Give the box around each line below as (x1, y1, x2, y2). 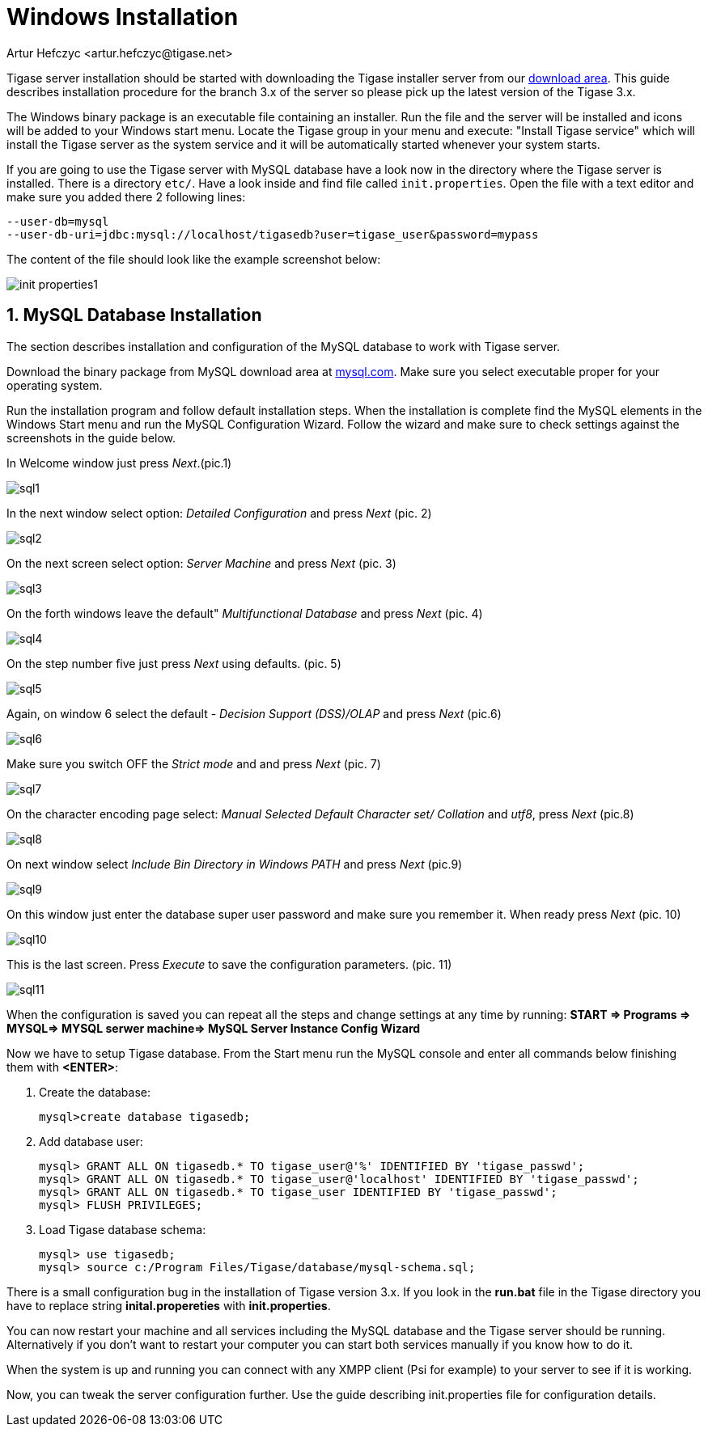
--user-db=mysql (6, 214, 109, 228)
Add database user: (39, 1134, 143, 1148)
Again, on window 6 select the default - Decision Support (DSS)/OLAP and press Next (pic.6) (6, 706, 502, 721)
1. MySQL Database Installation (6, 305, 262, 326)
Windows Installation (6, 3, 239, 31)
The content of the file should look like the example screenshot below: (6, 252, 381, 266)
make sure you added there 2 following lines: (6, 189, 246, 204)
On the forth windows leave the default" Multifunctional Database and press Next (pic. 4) (6, 606, 483, 620)
